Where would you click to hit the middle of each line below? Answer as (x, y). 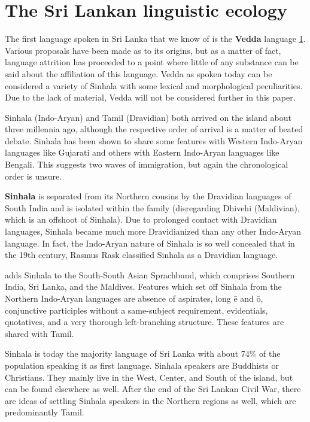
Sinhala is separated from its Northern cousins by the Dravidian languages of (148, 196)
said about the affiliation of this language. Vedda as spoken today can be (139, 73)
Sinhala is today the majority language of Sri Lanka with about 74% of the (143, 353)
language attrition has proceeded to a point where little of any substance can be (152, 62)
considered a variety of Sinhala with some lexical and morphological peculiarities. (154, 85)
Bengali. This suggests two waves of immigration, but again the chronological (147, 164)
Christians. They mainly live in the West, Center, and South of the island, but (149, 377)
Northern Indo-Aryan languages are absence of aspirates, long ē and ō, (134, 298)
